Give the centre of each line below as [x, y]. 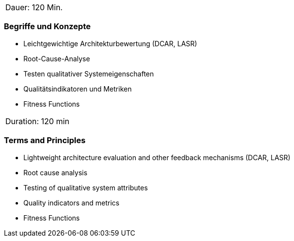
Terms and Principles [45, 140]
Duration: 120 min [37, 121]
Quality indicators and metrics [72, 203]
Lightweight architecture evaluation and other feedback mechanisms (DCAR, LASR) [157, 157]
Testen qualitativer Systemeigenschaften [89, 74]
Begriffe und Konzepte [47, 27]
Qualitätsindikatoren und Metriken [78, 89]
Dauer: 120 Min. [34, 7]
